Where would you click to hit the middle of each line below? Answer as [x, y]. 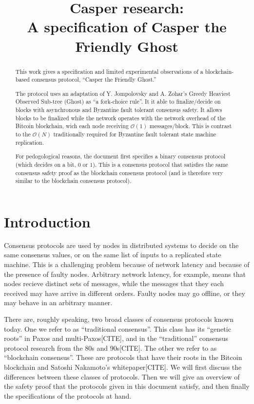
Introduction [47, 221]
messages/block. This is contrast [191, 126]
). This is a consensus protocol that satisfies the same [160, 164]
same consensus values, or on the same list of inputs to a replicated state [113, 255]
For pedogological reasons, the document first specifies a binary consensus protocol [120, 156]
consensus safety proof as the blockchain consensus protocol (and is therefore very [119, 172]
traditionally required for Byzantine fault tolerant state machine [135, 134]
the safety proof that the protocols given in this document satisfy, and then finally [127, 386]
